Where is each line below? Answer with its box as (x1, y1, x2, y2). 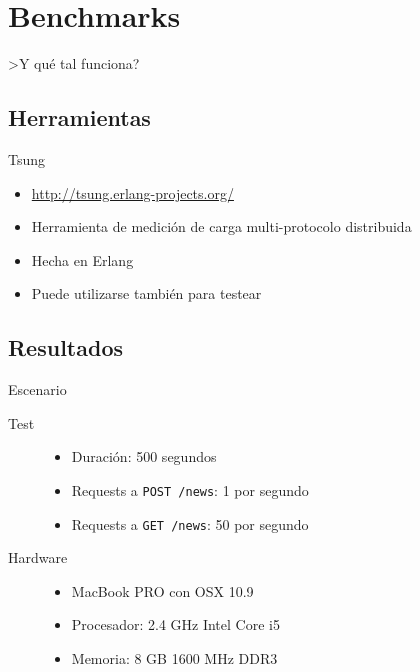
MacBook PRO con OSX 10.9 (71, 580, 254, 601)
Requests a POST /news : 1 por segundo (71, 479, 309, 500)
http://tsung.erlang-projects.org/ (31, 182, 234, 203)
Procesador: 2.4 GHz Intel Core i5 (71, 614, 280, 635)
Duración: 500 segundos (71, 446, 217, 467)
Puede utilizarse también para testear (31, 283, 262, 304)
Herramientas (8, 102, 151, 133)
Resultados (8, 332, 123, 363)
